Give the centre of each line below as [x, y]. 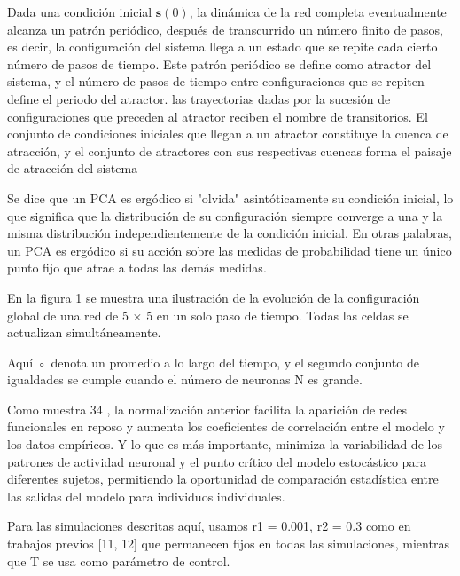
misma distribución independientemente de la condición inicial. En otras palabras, [230, 233]
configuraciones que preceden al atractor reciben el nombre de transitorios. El [218, 116]
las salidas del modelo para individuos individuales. [146, 496]
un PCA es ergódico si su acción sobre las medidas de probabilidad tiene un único [230, 250]
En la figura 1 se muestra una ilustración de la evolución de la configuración [214, 297]
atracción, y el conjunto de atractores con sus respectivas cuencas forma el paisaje [230, 150]
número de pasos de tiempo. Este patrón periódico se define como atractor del [219, 63]
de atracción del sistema [73, 168]
